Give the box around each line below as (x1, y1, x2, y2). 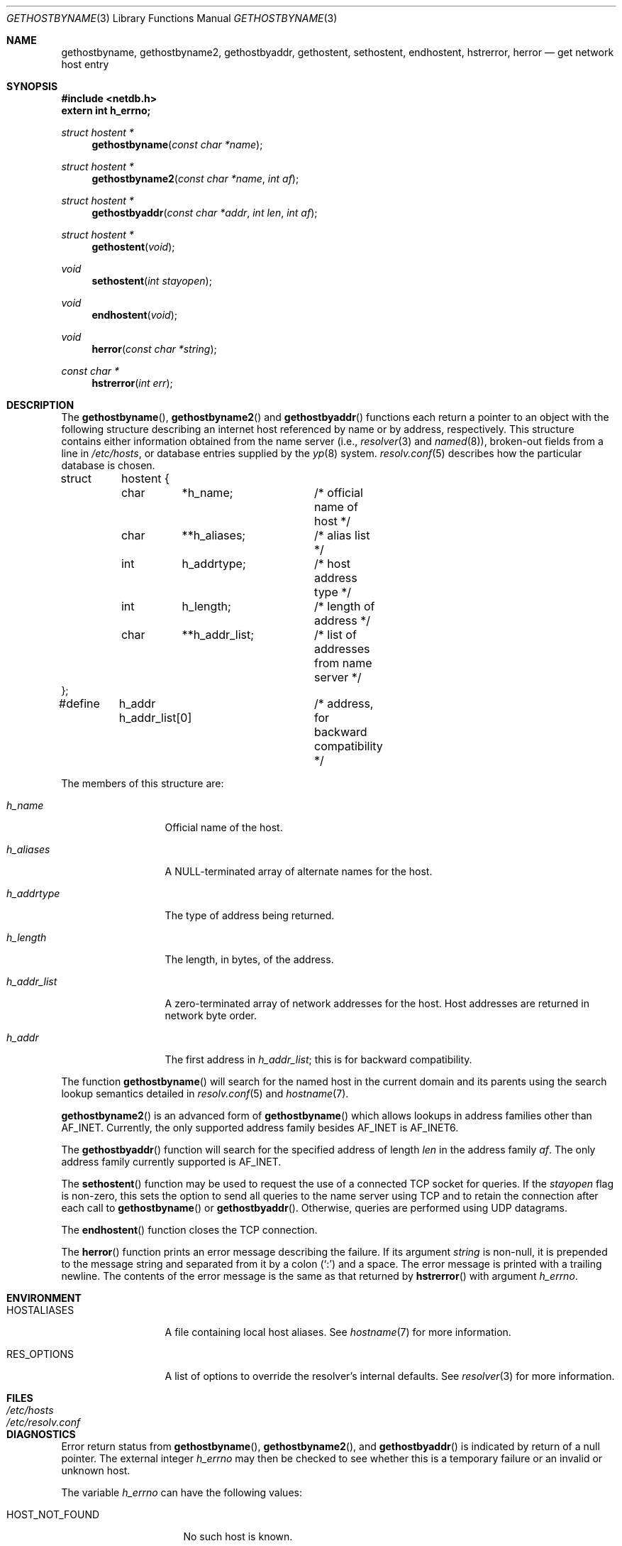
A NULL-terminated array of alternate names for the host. (165, 865, 433, 877)
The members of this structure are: (61, 777, 224, 789)
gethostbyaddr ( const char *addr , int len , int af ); (91, 207, 318, 219)
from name (314, 656, 372, 670)
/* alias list (314, 528, 370, 542)
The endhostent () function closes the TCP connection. (61, 1224, 318, 1236)
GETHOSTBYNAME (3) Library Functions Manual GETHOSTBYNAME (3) (6, 12, 338, 24)
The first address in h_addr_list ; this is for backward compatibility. (165, 1053, 472, 1065)
